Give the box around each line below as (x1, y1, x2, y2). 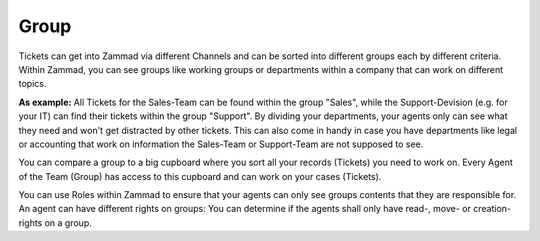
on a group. (44, 216, 92, 229)
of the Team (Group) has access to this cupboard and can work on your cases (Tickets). (18, 170, 382, 182)
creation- (473, 203, 512, 215)
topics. (18, 78, 47, 90)
